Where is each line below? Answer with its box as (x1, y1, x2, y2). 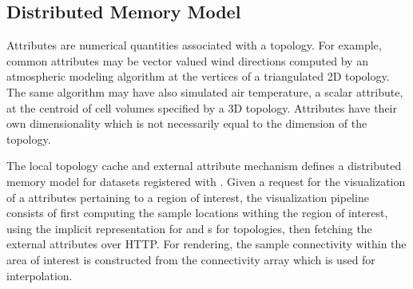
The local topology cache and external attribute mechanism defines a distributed (6, 157, 402, 174)
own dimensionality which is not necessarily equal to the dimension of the (6, 115, 367, 132)
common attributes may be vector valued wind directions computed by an (6, 52, 368, 69)
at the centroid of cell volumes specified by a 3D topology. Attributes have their (6, 99, 397, 116)
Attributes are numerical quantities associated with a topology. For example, (6, 37, 382, 53)
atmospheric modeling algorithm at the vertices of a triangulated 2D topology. (6, 68, 390, 85)
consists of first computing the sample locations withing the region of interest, (6, 204, 388, 221)
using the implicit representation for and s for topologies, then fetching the (6, 220, 372, 236)
